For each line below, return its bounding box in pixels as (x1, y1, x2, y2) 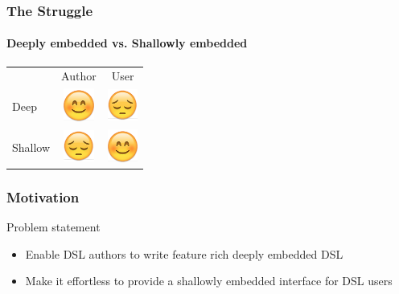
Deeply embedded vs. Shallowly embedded (6, 35, 248, 51)
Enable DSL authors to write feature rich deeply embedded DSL (25, 245, 343, 262)
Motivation (6, 186, 80, 206)
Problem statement (6, 218, 101, 235)
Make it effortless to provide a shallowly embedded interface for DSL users (25, 272, 393, 289)
